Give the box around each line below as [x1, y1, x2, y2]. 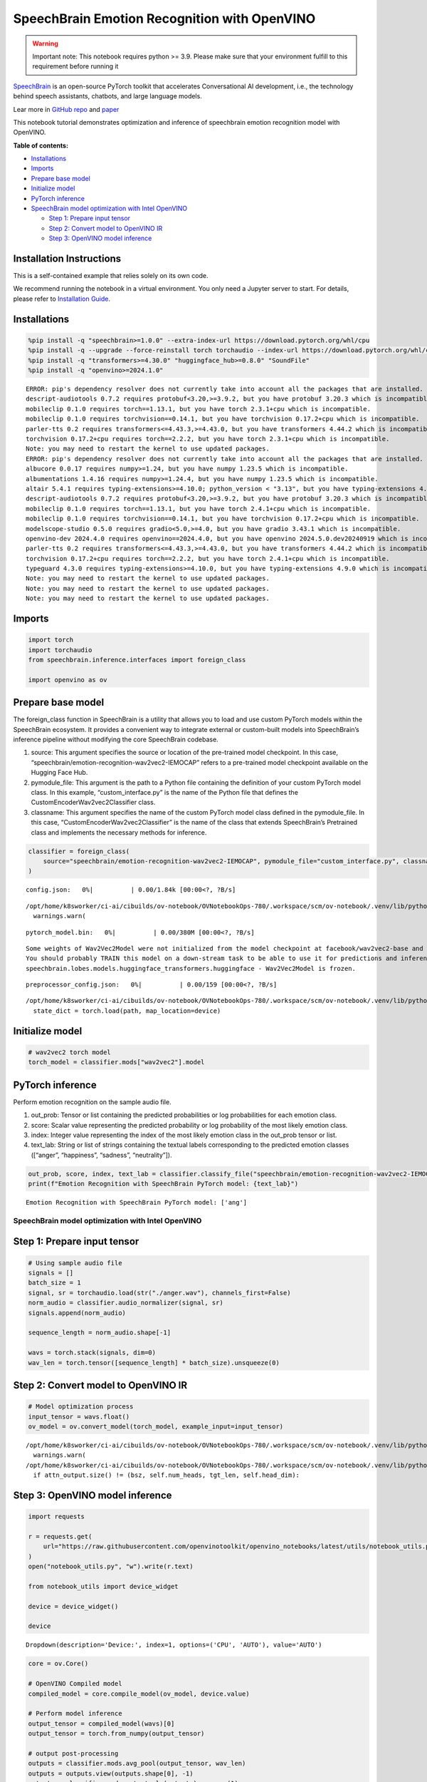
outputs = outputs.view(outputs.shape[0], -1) [28, 1769, 194, 1778]
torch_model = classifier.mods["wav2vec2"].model [28, 1059, 205, 1066]
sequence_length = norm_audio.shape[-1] [28, 1329, 171, 1336]
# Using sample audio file [28, 1259, 122, 1267]
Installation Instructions [13, 253, 122, 264]
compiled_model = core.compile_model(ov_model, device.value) [28, 1689, 250, 1698]
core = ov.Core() [28, 1659, 89, 1668]
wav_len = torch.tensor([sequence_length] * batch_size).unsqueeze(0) [28, 1359, 280, 1366]
